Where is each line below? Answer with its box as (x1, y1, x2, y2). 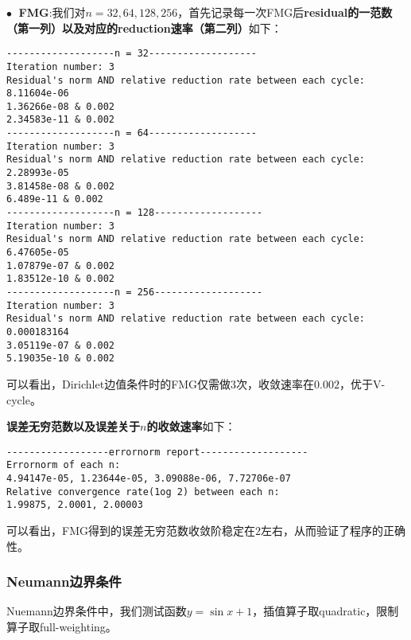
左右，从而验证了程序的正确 (260, 522, 405, 538)
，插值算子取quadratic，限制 (252, 603, 399, 619)
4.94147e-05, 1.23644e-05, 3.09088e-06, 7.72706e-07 (6, 473, 291, 485)
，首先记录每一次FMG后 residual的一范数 (177, 4, 393, 20)
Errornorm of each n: (6, 459, 121, 471)
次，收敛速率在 (236, 375, 315, 392)
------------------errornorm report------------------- (6, 446, 308, 458)
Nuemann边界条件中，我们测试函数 (6, 603, 187, 619)
